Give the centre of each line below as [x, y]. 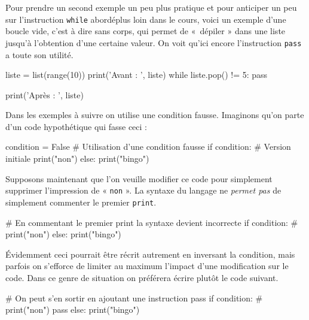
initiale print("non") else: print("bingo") [77, 159]
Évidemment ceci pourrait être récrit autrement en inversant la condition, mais [150, 254]
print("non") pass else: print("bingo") [73, 310]
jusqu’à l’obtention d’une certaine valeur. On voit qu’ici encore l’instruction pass [154, 42]
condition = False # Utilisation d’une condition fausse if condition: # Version [148, 147]
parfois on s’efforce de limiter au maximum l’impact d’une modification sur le [147, 266]
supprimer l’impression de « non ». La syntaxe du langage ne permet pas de [143, 190]
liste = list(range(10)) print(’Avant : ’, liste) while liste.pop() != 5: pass [137, 75]
